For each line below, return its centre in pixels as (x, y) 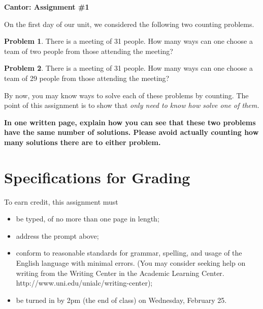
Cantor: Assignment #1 (47, 7)
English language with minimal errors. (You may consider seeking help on (131, 263)
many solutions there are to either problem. (83, 142)
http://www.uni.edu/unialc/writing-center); (84, 283)
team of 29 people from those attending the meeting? (87, 78)
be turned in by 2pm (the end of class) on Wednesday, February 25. (121, 300)
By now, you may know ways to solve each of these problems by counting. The (126, 95)
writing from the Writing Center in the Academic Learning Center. (120, 273)
